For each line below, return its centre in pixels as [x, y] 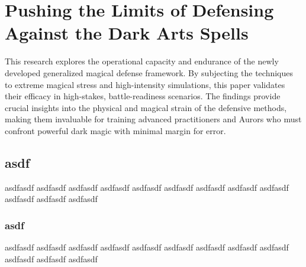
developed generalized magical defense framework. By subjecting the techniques [149, 72]
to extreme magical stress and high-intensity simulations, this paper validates [145, 84]
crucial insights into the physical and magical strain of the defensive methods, [146, 107]
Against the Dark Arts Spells [127, 33]
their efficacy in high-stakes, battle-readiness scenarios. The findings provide [143, 96]
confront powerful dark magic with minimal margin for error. [115, 130]
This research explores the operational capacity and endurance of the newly [142, 61]
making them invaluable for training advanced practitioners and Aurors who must [153, 119]
